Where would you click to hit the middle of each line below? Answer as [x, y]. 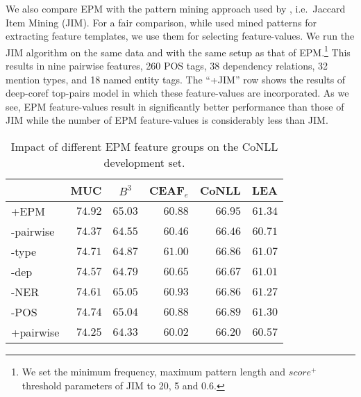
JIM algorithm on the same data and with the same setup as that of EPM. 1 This [178, 51]
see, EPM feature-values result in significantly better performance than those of [175, 106]
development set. [144, 162]
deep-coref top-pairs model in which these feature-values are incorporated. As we [177, 93]
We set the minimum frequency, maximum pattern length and [154, 371]
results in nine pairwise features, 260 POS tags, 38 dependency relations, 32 [167, 66]
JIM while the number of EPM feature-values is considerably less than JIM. [167, 120]
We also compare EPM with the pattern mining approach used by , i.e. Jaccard [176, 8]
